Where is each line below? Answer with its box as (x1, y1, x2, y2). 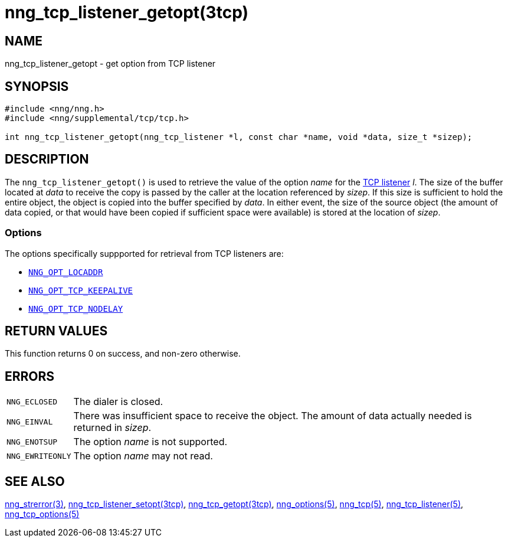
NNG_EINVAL (6, 417, 53, 426)
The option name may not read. (73, 450, 213, 462)
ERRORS (5, 368, 55, 384)
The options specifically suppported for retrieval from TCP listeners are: (5, 248, 284, 259)
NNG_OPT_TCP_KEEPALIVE (28, 285, 133, 295)
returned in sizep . (73, 422, 152, 434)
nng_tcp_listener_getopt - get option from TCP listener (5, 58, 216, 69)
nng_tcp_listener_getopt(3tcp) (5, 2, 248, 22)
